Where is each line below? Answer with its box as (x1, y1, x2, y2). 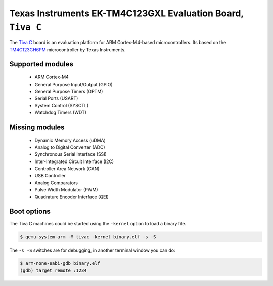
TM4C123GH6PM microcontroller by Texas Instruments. (9, 46, 126, 53)
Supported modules (9, 60, 73, 68)
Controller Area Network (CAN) (34, 166, 100, 172)
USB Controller (34, 173, 66, 179)
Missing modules (9, 122, 65, 131)
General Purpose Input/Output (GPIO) (34, 81, 113, 87)
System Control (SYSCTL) (34, 102, 89, 108)
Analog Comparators (34, 180, 78, 186)
